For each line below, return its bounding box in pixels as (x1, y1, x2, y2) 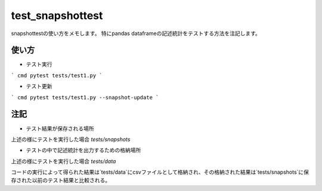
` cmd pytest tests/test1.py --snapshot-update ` (11, 94, 159, 101)
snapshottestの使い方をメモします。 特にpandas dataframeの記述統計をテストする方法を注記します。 (11, 30, 261, 37)
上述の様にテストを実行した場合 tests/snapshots (11, 136, 131, 143)
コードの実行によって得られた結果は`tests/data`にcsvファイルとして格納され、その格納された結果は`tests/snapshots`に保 (11, 168, 309, 176)
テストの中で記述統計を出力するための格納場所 (26, 146, 141, 154)
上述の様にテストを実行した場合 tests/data (11, 158, 116, 165)
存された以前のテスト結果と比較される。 (11, 177, 110, 184)
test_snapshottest (11, 9, 103, 22)
